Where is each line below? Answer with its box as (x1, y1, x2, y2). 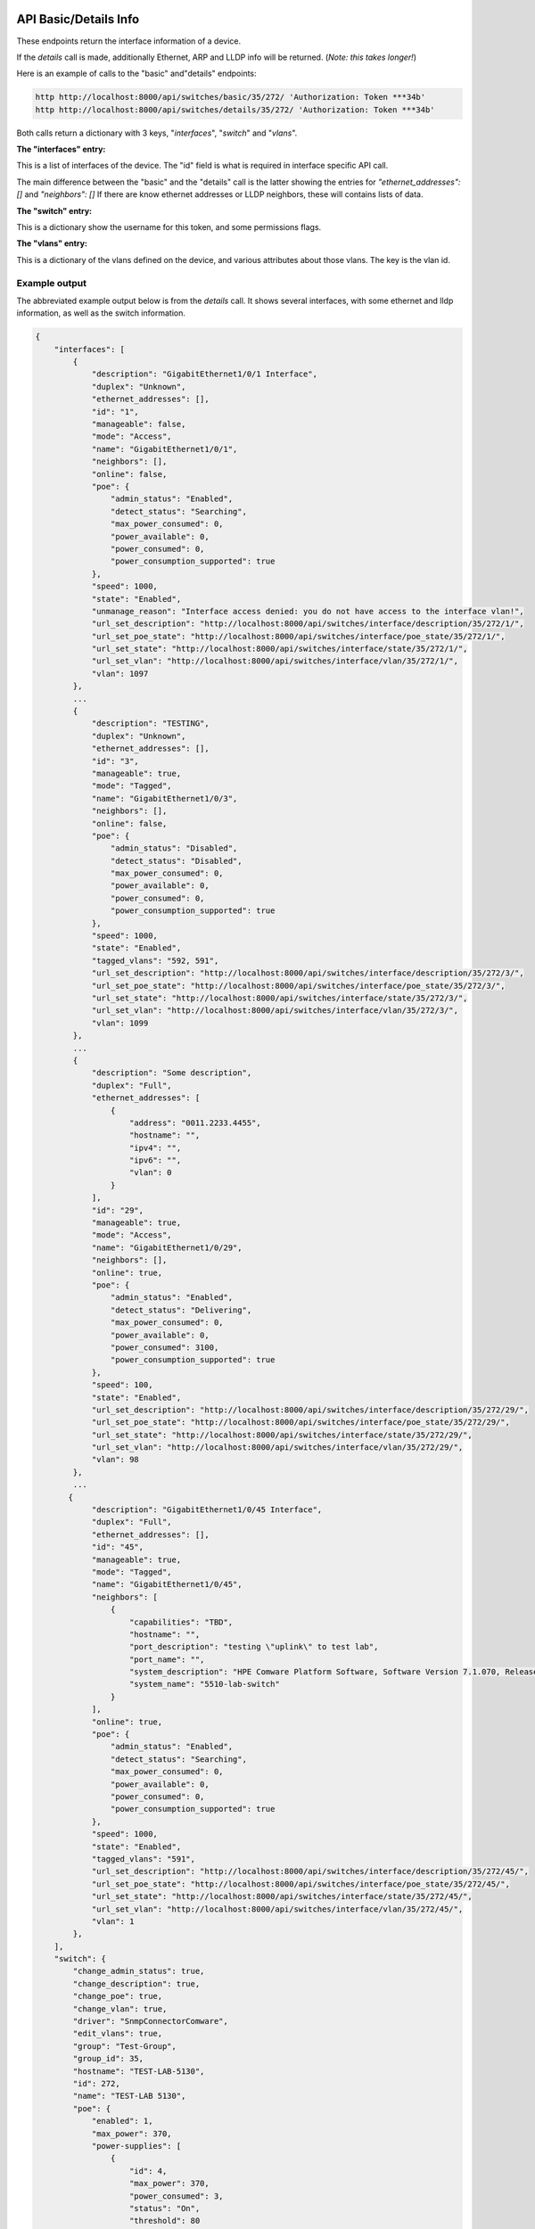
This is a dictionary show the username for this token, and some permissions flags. (16, 222, 322, 232)
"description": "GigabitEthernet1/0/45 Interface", (91, 1505, 323, 1515)
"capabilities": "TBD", (129, 1616, 234, 1627)
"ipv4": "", (129, 1142, 182, 1153)
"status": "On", (129, 2203, 201, 2213)
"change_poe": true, (72, 1991, 163, 2002)
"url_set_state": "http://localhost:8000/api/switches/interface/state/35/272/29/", (91, 1429, 473, 1440)
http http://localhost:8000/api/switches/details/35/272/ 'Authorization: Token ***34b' (35, 104, 436, 115)
